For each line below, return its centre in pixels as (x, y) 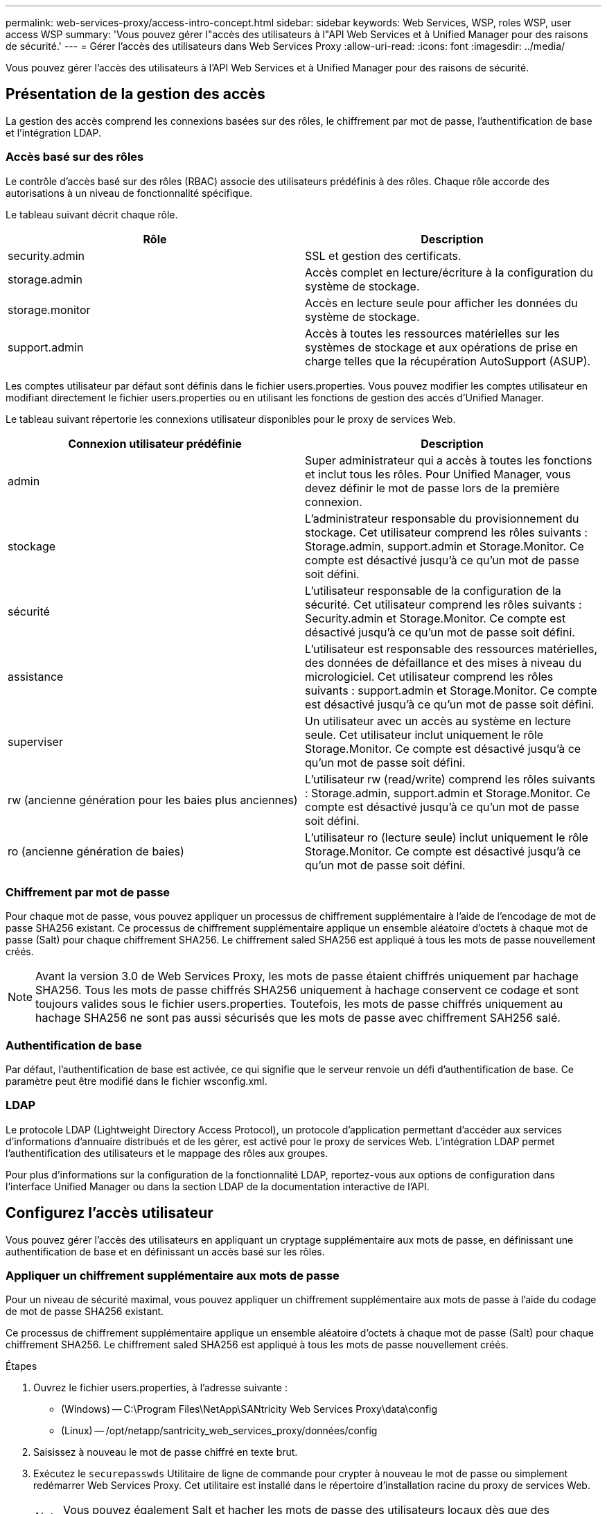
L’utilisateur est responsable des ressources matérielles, (451, 649)
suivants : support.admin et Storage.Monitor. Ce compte (451, 690)
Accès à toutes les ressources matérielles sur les (432, 333)
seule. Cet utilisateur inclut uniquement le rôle (424, 734)
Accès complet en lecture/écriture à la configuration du (449, 272)
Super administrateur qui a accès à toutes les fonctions (449, 460)
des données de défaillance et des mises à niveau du (443, 662)
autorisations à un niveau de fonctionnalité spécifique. (129, 193)
